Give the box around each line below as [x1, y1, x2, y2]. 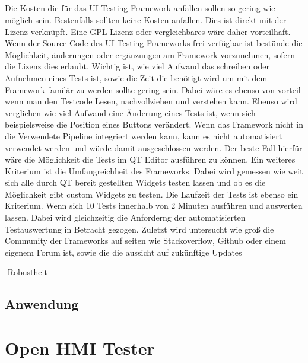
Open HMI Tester [5, 336, 155, 359]
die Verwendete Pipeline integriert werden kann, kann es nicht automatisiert [5, 129, 282, 142]
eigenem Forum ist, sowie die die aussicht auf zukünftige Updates [5, 246, 242, 258]
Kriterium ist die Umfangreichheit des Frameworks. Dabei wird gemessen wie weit [5, 164, 303, 177]
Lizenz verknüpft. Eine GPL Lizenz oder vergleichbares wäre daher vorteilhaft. [5, 25, 291, 37]
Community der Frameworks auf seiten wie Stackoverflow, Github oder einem [5, 234, 286, 247]
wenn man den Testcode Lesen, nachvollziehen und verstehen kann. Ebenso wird [5, 95, 297, 107]
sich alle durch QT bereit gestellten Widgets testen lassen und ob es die [5, 176, 266, 189]
